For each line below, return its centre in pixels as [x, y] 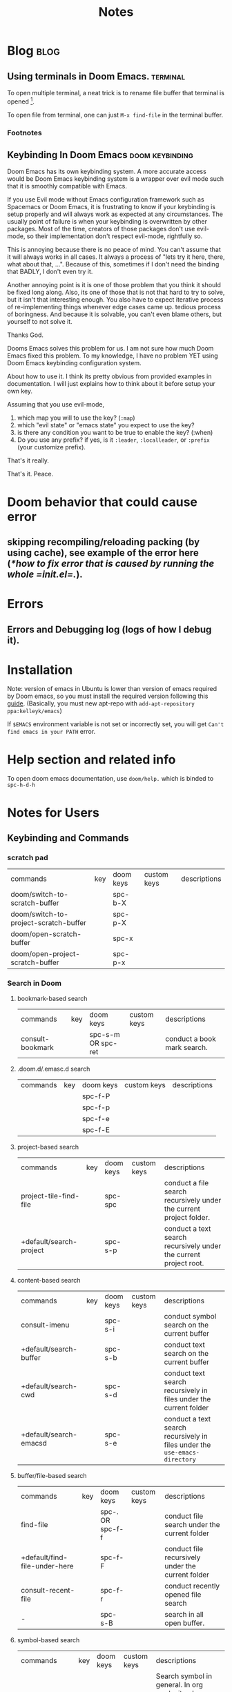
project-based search [48, 1147]
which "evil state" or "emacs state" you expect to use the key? [106, 425]
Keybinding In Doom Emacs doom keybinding [100, 155]
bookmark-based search [52, 998]
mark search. [187, 1047]
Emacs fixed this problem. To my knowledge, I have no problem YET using [113, 356]
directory [180, 1459]
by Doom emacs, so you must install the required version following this [108, 696]
